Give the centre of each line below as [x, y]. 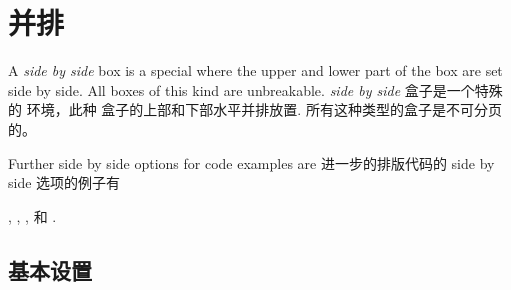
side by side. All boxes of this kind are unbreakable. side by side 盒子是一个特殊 [255, 89]
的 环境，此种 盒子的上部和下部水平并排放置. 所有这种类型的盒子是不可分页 [255, 109]
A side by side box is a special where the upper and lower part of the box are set [255, 70]
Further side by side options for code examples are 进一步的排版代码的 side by [251, 162]
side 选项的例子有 [64, 182]
